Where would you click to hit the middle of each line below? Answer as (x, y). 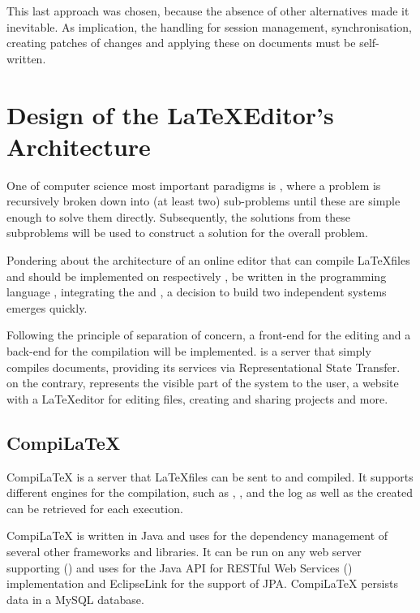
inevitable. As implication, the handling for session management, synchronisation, (209, 26)
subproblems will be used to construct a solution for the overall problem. (187, 233)
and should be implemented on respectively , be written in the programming (197, 276)
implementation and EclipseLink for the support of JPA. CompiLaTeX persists (202, 583)
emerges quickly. (47, 307)
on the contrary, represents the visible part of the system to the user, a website (203, 383)
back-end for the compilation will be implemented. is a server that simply (189, 351)
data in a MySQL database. (75, 599)
